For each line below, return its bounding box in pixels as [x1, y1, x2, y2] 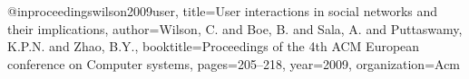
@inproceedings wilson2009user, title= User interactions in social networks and [7, 2, 438, 20]
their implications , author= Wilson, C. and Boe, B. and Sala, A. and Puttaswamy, [7, 19, 463, 38]
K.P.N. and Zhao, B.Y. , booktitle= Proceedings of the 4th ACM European [7, 37, 420, 56]
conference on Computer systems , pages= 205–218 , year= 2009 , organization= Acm [7, 54, 461, 73]
